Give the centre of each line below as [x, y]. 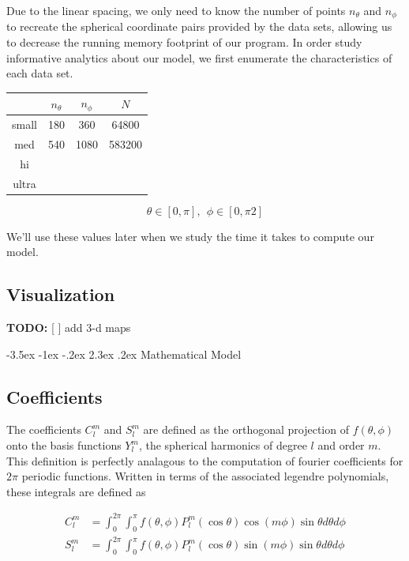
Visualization [61, 294]
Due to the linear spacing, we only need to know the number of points [176, 10]
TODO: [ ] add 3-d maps [69, 328]
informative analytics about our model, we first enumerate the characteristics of [199, 57]
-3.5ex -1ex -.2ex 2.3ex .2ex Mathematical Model [124, 354]
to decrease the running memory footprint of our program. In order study [184, 42]
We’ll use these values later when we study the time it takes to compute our [190, 236]
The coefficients [44, 429]
